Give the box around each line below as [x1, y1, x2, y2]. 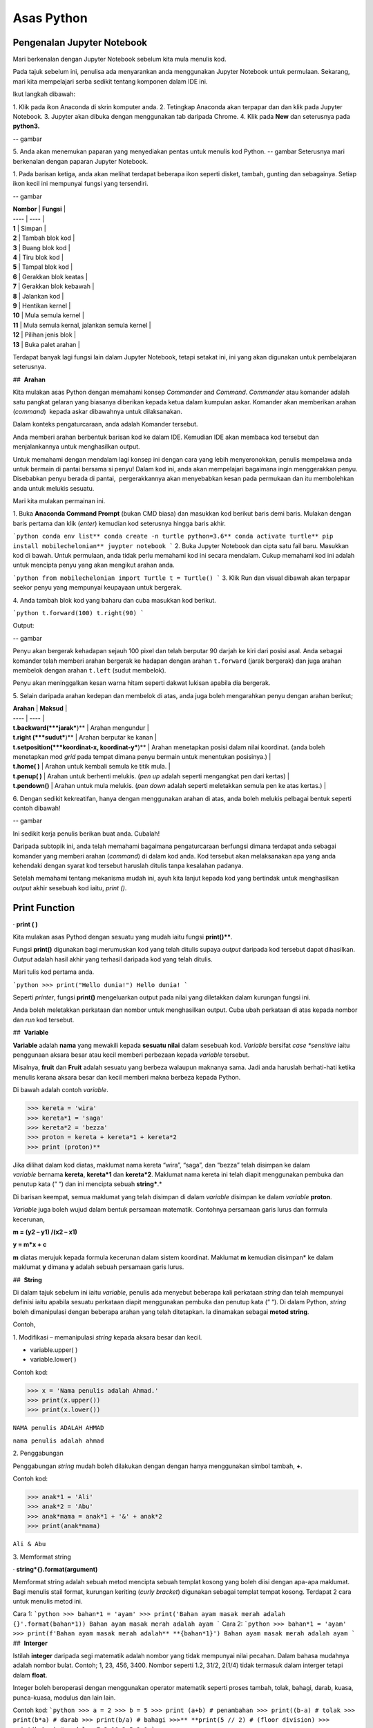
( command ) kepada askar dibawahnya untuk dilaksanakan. [12, 407, 182, 415]
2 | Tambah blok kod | [12, 234, 75, 242]
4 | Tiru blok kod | [12, 253, 64, 262]
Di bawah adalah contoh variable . [12, 1086, 108, 1094]
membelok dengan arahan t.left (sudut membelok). [12, 666, 166, 674]
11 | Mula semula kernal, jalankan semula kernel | [12, 321, 151, 329]
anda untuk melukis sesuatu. [12, 484, 95, 492]
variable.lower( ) [30, 1355, 77, 1364]
